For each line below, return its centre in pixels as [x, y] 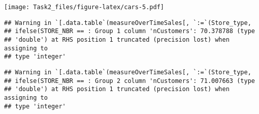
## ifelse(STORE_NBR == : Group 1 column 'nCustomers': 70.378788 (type [129, 31]
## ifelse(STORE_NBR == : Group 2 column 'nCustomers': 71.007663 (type [129, 81]
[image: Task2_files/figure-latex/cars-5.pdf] [84, 7]
